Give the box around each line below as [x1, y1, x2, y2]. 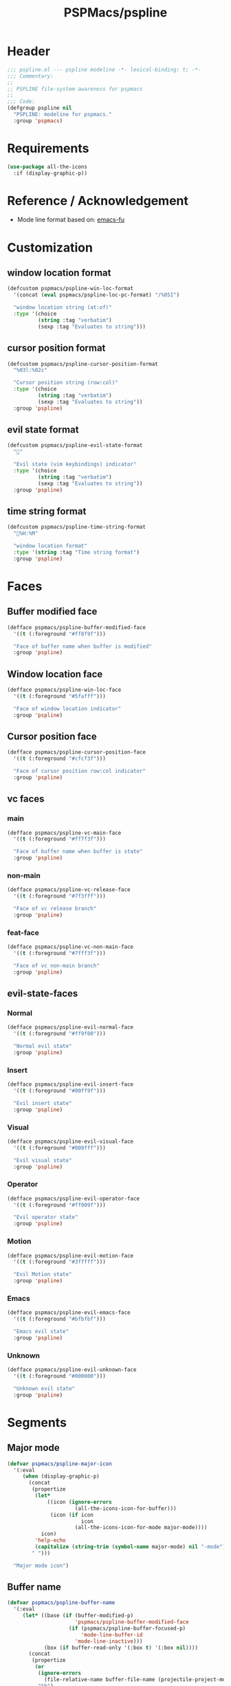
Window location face [7, 668, 103, 680]
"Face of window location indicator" [13, 705, 122, 712]
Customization [7, 239, 93, 255]
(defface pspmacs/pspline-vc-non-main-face [7, 943, 134, 950]
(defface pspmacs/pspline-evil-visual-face [7, 1138, 134, 1145]
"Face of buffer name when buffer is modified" [13, 643, 153, 650]
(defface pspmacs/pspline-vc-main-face [7, 829, 122, 836]
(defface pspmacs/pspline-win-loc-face [7, 686, 122, 694]
